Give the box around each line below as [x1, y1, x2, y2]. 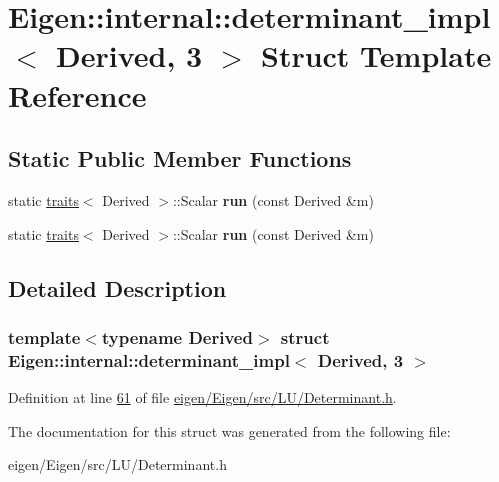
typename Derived [101, 324, 253, 349]
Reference [8, 74, 147, 115]
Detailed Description [8, 272, 227, 303]
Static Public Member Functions [8, 143, 352, 174]
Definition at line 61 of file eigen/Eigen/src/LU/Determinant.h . [8, 387, 397, 408]
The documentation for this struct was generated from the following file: [8, 420, 451, 441]
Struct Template [260, 35, 492, 76]
